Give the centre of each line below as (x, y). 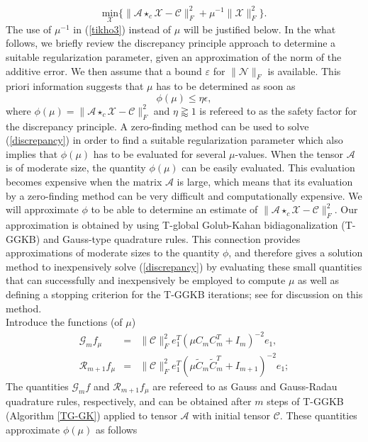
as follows (116, 429)
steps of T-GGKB (305, 401)
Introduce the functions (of (64, 322)
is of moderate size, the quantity (76, 168)
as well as (319, 280)
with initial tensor (232, 415)
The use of (29, 29)
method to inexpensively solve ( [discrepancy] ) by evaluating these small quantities (184, 266)
